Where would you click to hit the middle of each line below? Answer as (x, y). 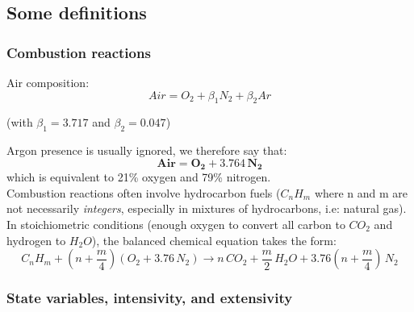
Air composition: (48, 82)
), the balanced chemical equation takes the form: (214, 240)
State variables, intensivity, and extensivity (150, 298)
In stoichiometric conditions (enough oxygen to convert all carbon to (176, 225)
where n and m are (361, 192)
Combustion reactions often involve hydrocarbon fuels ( (144, 192)
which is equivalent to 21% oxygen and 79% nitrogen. (139, 177)
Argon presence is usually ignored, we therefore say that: (147, 150)
